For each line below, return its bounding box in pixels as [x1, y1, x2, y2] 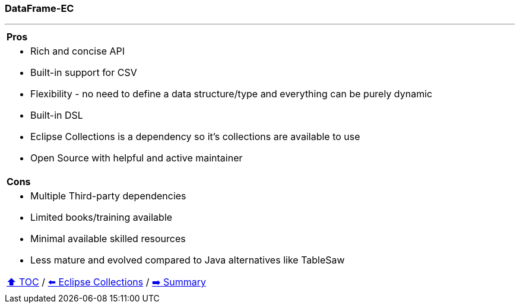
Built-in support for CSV [30, 66, 137, 79]
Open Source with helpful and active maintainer [30, 152, 243, 164]
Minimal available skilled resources [30, 233, 186, 245]
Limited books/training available [30, 211, 173, 224]
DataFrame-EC [5, 2, 74, 14]
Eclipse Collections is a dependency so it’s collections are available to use [30, 131, 360, 143]
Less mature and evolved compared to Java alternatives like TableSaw [30, 254, 345, 266]
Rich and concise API [30, 45, 125, 58]
